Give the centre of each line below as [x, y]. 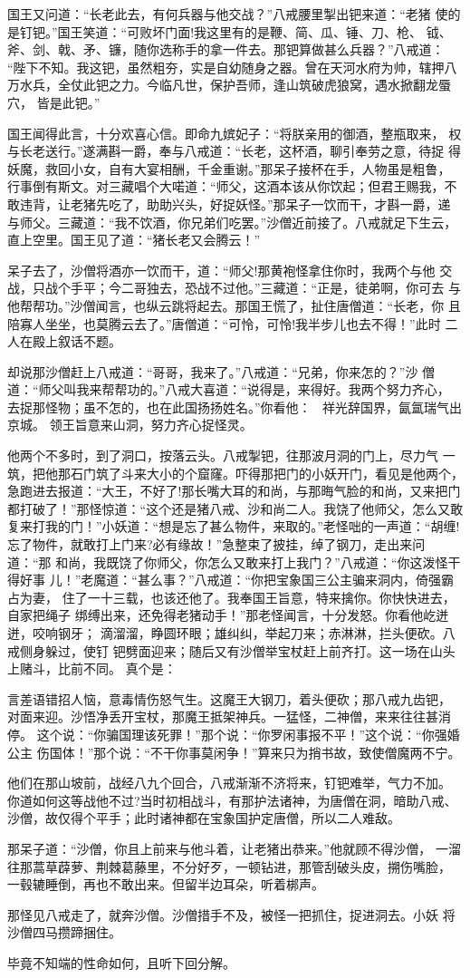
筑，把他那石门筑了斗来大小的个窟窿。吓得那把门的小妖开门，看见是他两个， [235, 473]
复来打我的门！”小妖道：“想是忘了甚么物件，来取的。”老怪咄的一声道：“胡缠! [234, 526]
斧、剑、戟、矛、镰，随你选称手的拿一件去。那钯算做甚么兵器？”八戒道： [226, 49]
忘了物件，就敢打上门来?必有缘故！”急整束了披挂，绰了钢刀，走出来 [210, 544]
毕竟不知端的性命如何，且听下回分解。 [121, 962]
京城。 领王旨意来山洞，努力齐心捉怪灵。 [130, 425]
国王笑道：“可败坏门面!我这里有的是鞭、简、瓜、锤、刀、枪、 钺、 [254, 31]
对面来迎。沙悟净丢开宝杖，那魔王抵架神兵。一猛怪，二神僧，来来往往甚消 [229, 717]
